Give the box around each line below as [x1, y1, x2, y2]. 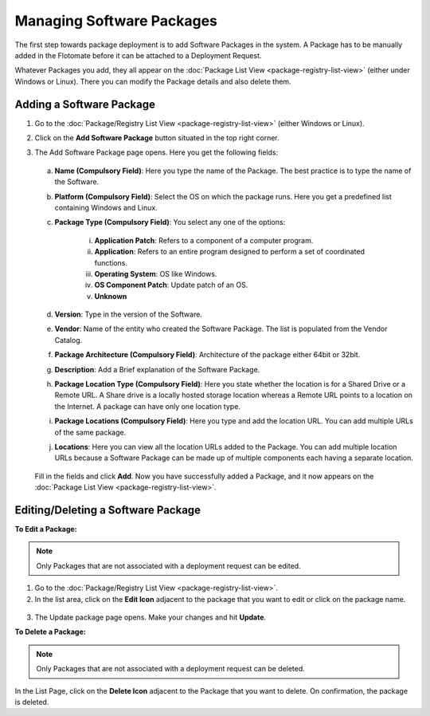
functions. [94, 258, 127, 267]
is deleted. [14, 697, 49, 706]
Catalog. [54, 335, 83, 344]
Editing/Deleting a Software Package [14, 503, 201, 517]
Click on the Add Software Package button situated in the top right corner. [34, 133, 280, 143]
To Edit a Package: [14, 525, 77, 534]
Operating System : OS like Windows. [94, 269, 217, 278]
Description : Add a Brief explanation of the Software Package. [54, 364, 260, 374]
